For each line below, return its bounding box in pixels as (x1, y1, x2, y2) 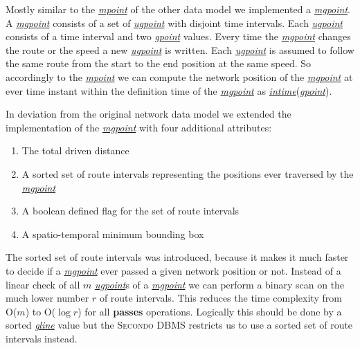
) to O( (25, 304, 56, 318)
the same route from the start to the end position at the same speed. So (6, 56, 312, 71)
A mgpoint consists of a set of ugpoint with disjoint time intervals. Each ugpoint (6, 15, 343, 30)
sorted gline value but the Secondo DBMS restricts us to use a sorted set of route (6, 318, 353, 332)
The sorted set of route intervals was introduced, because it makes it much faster (6, 250, 349, 264)
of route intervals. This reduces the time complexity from (99, 291, 342, 305)
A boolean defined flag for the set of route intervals (21, 203, 240, 218)
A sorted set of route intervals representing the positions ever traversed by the (21, 166, 354, 181)
